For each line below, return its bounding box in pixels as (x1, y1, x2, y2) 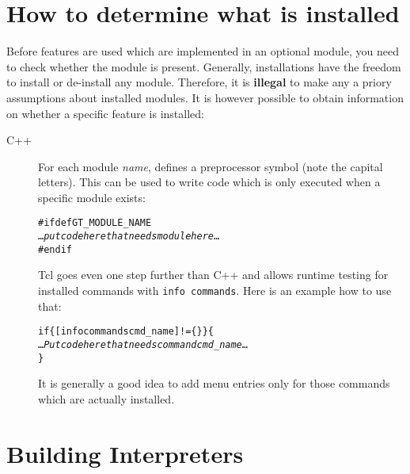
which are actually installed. (38, 390, 175, 407)
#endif (38, 243, 72, 255)
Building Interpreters (6, 437, 244, 469)
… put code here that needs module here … (38, 231, 220, 243)
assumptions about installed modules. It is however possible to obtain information (6, 89, 404, 105)
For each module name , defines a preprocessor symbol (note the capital (38, 158, 383, 174)
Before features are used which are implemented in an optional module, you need (6, 43, 399, 59)
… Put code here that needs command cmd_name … (38, 338, 248, 350)
